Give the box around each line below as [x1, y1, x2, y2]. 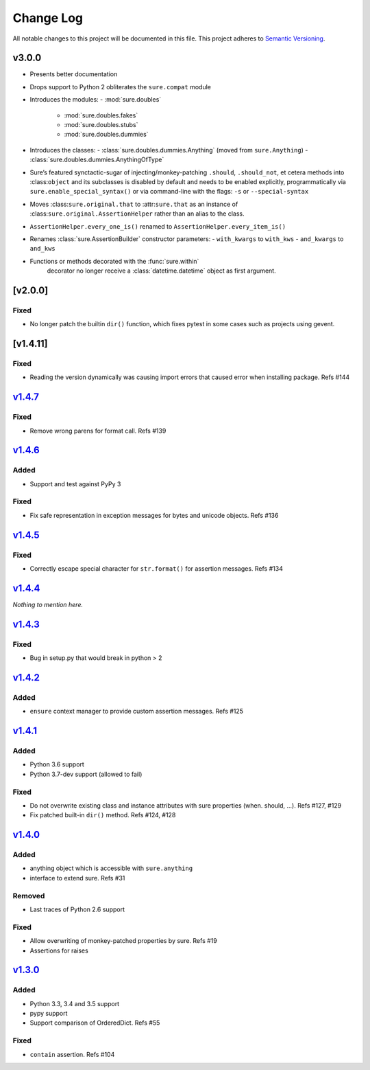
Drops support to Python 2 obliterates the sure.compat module [29, 82, 212, 91]
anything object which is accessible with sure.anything [29, 864, 193, 872]
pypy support [29, 1010, 68, 1018]
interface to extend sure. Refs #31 [29, 874, 125, 882]
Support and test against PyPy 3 [29, 479, 121, 488]
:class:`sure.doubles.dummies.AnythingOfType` [29, 155, 164, 164]
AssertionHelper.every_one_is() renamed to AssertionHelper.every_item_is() [29, 222, 286, 230]
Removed [12, 891, 45, 900]
